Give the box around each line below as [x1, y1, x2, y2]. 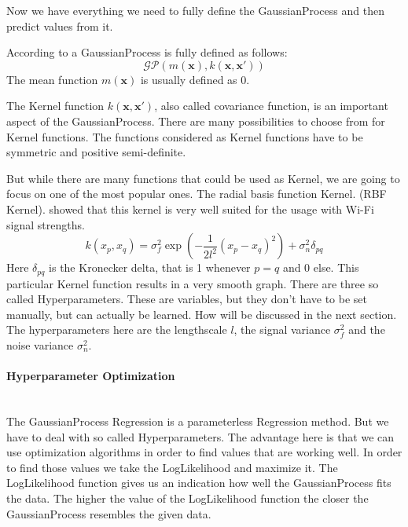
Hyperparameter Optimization [6, 368, 175, 384]
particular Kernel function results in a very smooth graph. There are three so [6, 275, 379, 291]
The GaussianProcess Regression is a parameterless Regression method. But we [6, 412, 389, 429]
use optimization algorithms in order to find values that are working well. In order [6, 444, 402, 460]
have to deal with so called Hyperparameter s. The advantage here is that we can [6, 428, 395, 445]
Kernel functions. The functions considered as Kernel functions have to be [6, 128, 363, 145]
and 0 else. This [282, 259, 359, 276]
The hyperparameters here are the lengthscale [6, 321, 227, 338]
